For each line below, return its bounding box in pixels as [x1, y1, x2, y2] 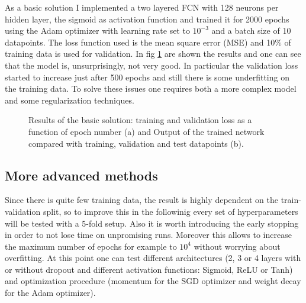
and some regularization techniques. [5, 94, 134, 106]
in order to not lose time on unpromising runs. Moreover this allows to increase [5, 228, 292, 241]
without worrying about [194, 240, 281, 252]
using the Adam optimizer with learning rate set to [5, 24, 190, 37]
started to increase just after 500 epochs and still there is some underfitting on [5, 70, 289, 83]
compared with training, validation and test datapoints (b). [28, 137, 244, 149]
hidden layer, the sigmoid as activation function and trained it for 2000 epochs [5, 12, 289, 25]
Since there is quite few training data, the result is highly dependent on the [5, 194, 278, 206]
